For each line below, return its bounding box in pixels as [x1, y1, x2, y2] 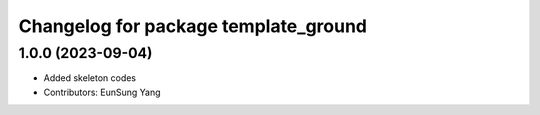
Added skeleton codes [43, 72, 137, 84]
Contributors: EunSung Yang [43, 86, 161, 98]
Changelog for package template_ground [18, 15, 367, 37]
